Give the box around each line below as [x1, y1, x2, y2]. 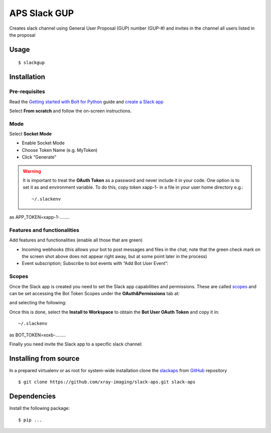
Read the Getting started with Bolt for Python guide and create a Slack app [9, 99, 164, 105]
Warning [23, 168, 41, 174]
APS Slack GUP [9, 8, 74, 19]
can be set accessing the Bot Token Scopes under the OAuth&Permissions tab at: [9, 291, 180, 296]
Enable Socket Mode [22, 140, 65, 146]
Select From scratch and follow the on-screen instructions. [9, 108, 132, 114]
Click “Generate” [22, 154, 57, 160]
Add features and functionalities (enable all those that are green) [9, 237, 143, 243]
